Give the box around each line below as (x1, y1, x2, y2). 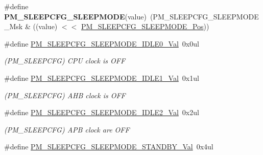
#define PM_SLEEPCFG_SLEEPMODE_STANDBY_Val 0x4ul (4, 141, 213, 152)
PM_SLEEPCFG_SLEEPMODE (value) (4, 11, 147, 21)
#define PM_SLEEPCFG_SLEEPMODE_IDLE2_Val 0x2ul (4, 107, 199, 118)
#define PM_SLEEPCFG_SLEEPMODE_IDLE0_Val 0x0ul (4, 38, 199, 49)
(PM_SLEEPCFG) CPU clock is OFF (4, 55, 126, 66)
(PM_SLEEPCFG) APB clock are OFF (4, 124, 130, 135)
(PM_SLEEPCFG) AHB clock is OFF (4, 90, 126, 100)
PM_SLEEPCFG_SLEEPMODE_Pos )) (81, 21, 209, 32)
